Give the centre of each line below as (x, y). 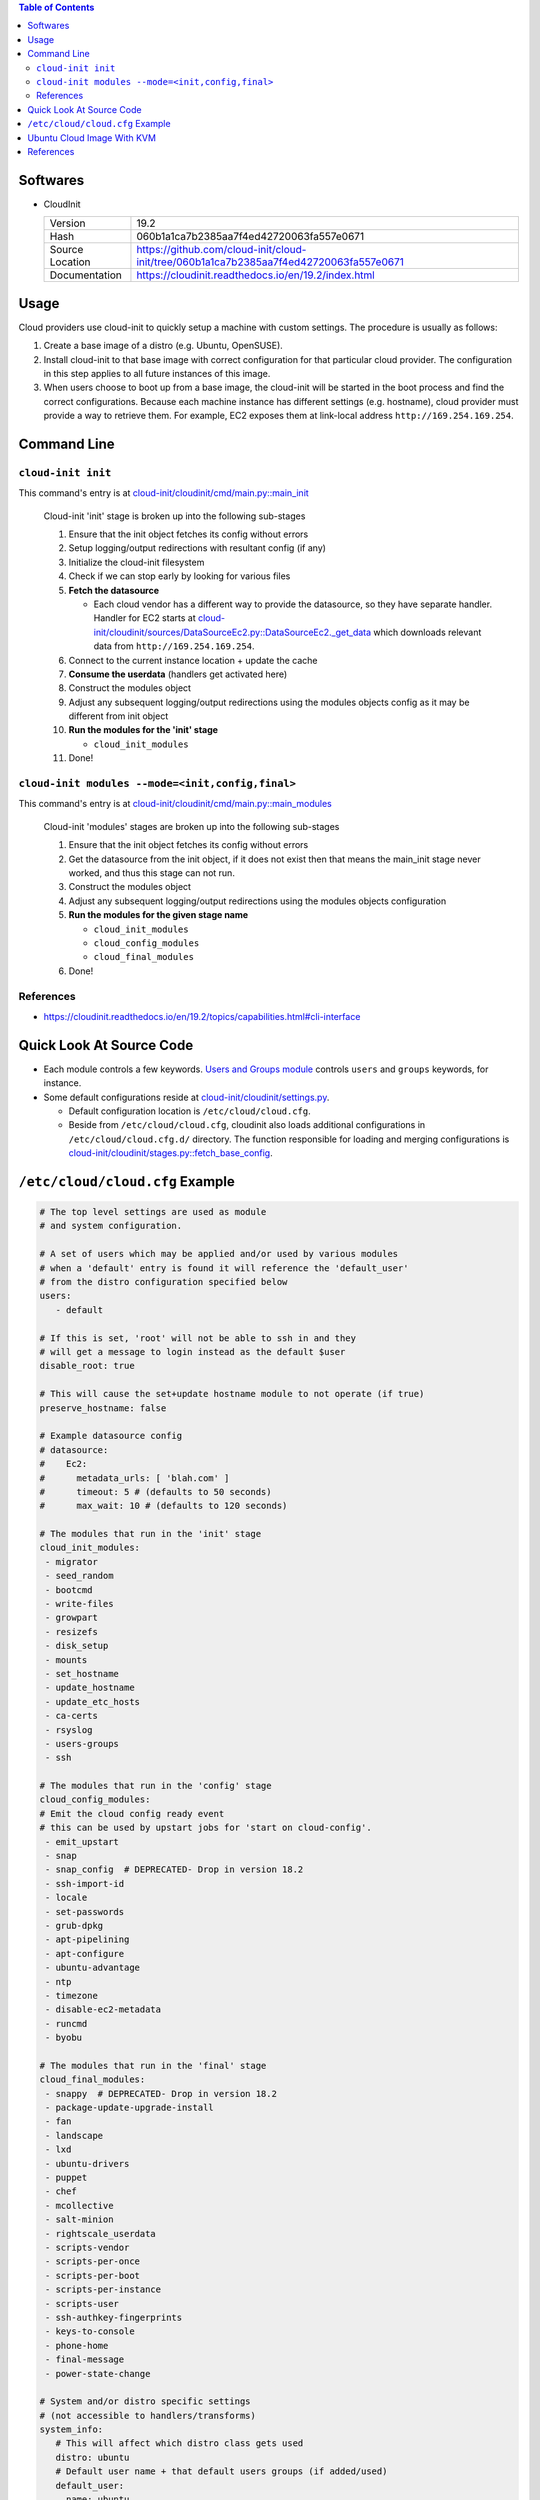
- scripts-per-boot (92, 2275)
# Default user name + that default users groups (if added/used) (221, 2471)
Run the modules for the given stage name (158, 915)
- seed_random (79, 1576)
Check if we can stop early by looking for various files (179, 576)
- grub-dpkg (74, 1925)
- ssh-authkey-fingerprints (114, 2317)
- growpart (72, 1618)
